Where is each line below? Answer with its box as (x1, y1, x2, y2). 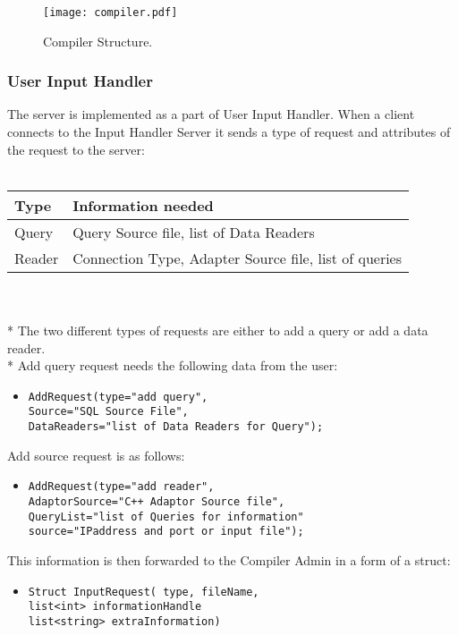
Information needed (72, 194, 214, 216)
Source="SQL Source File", (28, 405, 189, 419)
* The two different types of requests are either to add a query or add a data (7, 321, 428, 340)
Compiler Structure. (43, 31, 153, 50)
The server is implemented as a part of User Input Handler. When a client (7, 105, 415, 123)
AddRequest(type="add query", (28, 390, 208, 403)
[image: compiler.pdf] (43, 6, 178, 19)
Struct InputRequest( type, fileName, (28, 585, 259, 598)
